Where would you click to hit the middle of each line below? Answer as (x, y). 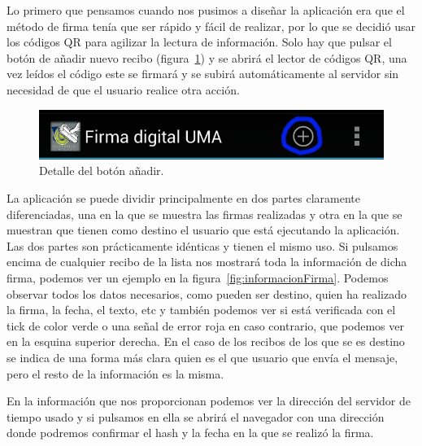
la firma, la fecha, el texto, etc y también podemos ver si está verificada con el (201, 310)
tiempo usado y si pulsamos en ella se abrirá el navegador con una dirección (196, 416)
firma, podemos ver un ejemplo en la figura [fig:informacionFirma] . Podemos (198, 278)
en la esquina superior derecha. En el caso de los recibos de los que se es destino (206, 341)
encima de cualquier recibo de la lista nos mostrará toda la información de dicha (207, 262)
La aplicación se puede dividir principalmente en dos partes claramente (183, 198)
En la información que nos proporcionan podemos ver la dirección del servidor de (209, 401)
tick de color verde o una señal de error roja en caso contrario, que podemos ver (205, 325)
